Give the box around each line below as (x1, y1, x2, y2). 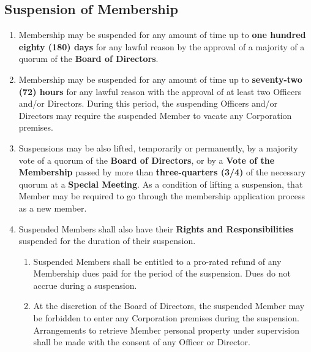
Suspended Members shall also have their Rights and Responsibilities (18, 222, 294, 235)
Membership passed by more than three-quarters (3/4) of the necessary (18, 166, 306, 178)
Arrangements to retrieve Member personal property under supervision (33, 323, 299, 336)
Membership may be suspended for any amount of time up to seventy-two (18, 72, 302, 85)
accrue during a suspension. (33, 278, 137, 291)
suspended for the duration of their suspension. (18, 234, 196, 247)
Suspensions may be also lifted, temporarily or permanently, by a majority (18, 141, 298, 154)
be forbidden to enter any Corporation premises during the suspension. (33, 312, 299, 324)
